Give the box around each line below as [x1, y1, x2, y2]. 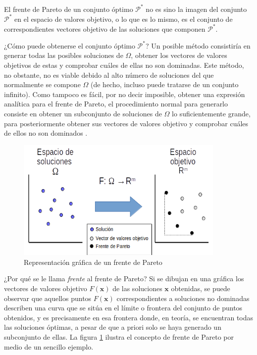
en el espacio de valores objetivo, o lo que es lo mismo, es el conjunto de [14, 13, 233, 24]
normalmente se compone [4, 79, 81, 90]
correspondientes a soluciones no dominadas [116, 293, 250, 303]
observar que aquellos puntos [4, 293, 92, 303]
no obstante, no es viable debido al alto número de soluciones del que [4, 69, 214, 80]
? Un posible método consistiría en [145, 40, 251, 51]
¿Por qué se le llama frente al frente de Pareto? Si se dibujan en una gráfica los [4, 273, 244, 284]
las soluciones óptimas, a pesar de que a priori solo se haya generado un [4, 322, 221, 332]
